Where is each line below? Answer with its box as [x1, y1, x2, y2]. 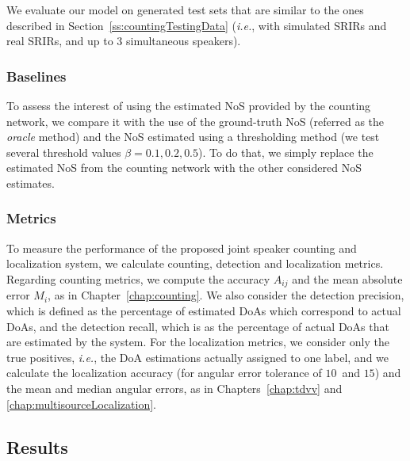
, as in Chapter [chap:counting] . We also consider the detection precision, [48, 287, 404, 303]
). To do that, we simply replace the [198, 143, 374, 160]
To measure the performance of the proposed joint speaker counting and [6, 239, 357, 256]
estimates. [6, 174, 55, 191]
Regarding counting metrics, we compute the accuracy [6, 270, 270, 287]
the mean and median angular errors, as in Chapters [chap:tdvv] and [6, 379, 343, 396]
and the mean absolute [292, 270, 403, 287]
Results [6, 434, 68, 459]
